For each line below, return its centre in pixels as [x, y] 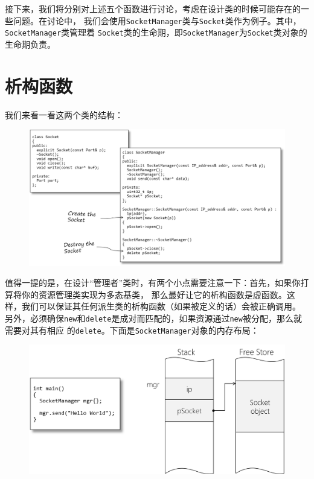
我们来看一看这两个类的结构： [64, 114]
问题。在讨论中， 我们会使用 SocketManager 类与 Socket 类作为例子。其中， [157, 20]
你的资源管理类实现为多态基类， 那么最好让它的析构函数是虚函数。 [154, 294]
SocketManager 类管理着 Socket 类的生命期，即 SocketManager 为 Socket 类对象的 [156, 32]
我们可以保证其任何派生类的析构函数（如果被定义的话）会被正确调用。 [161, 306]
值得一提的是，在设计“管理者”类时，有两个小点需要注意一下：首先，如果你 [153, 283]
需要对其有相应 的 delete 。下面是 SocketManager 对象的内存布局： [132, 330]
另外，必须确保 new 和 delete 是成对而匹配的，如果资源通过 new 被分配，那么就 [153, 318]
